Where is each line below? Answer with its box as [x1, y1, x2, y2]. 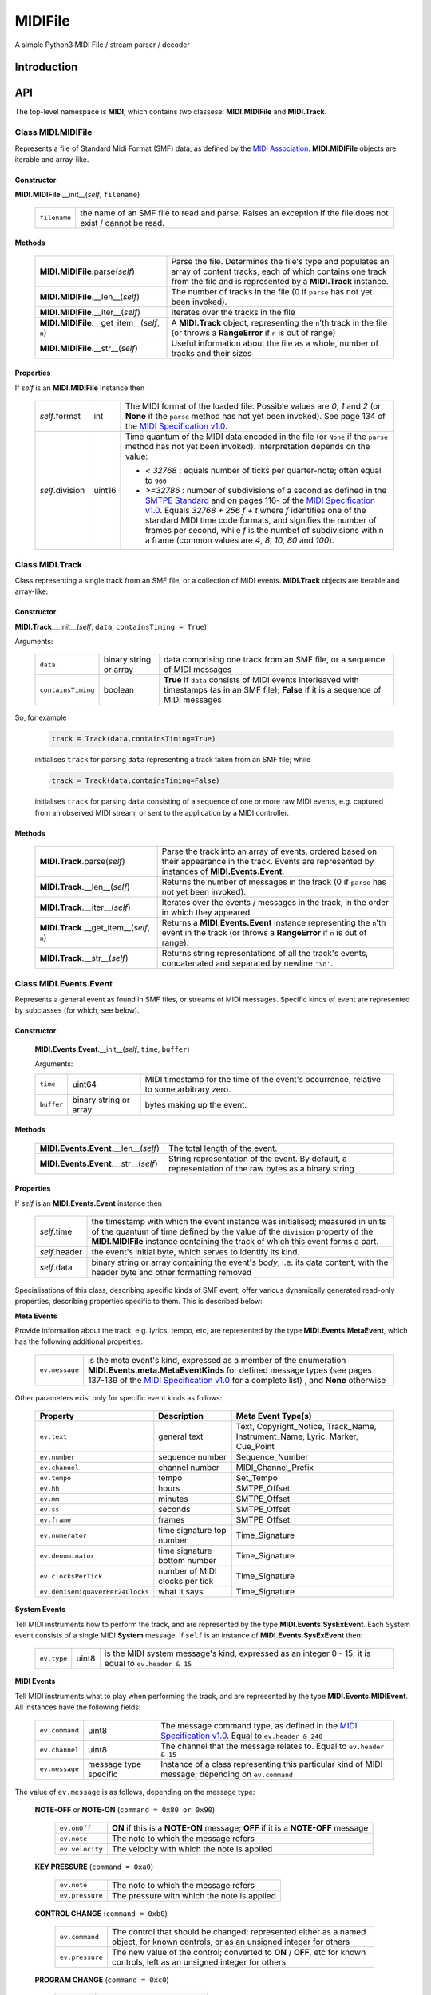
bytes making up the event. [144, 1099, 247, 1110]
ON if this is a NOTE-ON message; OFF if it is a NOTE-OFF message [112, 1823, 369, 1834]
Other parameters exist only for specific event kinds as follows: [14, 1393, 223, 1402]
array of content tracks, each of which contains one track [171, 266, 387, 277]
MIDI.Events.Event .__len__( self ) [39, 1142, 160, 1153]
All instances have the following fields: [14, 1702, 141, 1712]
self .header [39, 1246, 83, 1257]
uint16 [93, 485, 117, 496]
